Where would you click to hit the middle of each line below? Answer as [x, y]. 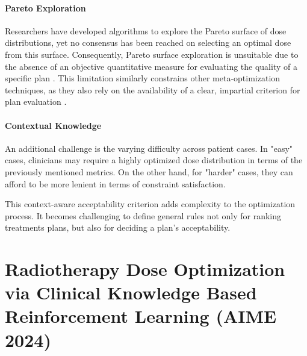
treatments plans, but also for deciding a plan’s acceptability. [118, 227]
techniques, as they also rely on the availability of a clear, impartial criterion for [153, 89]
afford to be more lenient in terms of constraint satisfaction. [115, 183]
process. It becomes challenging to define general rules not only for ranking [143, 215]
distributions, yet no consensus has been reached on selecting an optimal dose [148, 42]
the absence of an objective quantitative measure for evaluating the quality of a [151, 66]
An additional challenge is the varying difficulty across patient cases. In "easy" [149, 148]
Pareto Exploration [45, 8]
